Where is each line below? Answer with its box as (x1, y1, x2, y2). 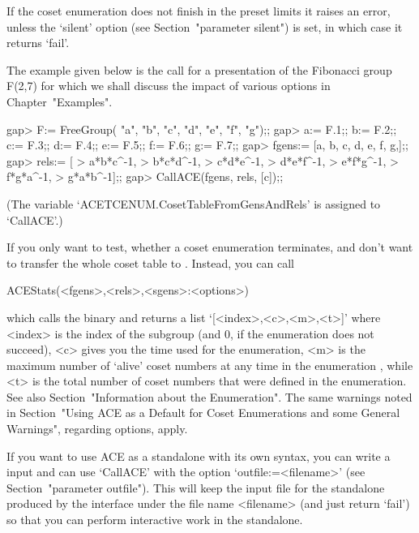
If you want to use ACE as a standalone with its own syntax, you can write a (6, 447, 391, 464)
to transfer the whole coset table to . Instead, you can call (6, 254, 294, 271)
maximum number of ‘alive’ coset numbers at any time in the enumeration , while (6, 356, 413, 373)
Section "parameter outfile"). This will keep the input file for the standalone (6, 479, 385, 496)
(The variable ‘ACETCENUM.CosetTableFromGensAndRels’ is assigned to (6, 195, 381, 212)
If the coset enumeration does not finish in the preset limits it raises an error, (6, 2, 391, 19)
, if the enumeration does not (229, 325, 374, 342)
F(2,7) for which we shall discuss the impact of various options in (6, 77, 331, 94)
